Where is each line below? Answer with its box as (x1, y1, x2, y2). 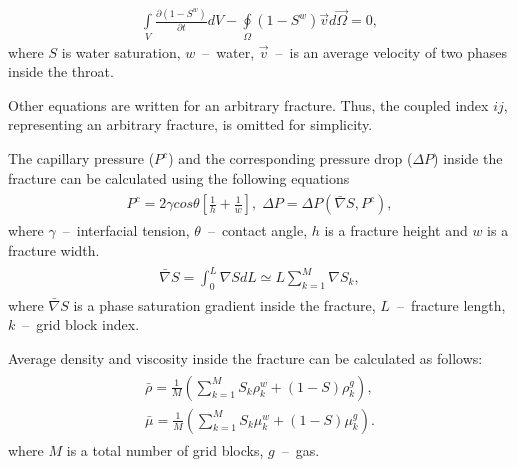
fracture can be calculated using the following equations (8, 167, 350, 188)
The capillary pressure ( (8, 148, 155, 169)
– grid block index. (22, 314, 140, 335)
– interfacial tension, (62, 220, 190, 241)
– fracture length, (396, 294, 506, 315)
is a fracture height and (324, 220, 468, 241)
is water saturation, (61, 41, 181, 62)
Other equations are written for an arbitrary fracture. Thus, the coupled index (8, 94, 489, 115)
